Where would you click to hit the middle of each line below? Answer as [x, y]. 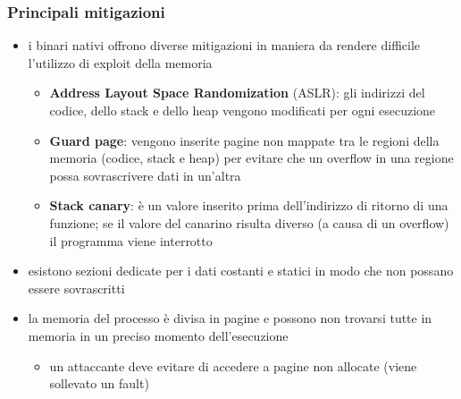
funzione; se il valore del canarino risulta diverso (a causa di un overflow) [249, 222]
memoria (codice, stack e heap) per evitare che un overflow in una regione [251, 158]
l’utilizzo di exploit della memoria [120, 62]
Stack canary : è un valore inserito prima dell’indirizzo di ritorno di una [249, 205]
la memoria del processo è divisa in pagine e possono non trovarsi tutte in [230, 318]
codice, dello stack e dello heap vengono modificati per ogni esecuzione [243, 110]
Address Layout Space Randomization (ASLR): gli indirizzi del [237, 93]
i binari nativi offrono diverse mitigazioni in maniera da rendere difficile [224, 45]
